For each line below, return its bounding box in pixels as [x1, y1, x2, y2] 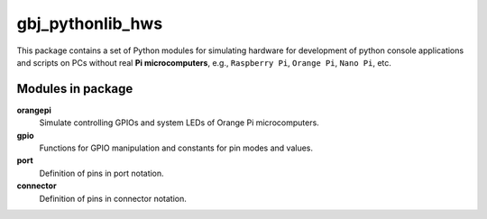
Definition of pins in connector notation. [39, 193, 187, 204]
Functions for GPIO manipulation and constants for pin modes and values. [39, 142, 314, 153]
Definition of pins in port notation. [39, 168, 164, 178]
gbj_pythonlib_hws [16, 14, 163, 33]
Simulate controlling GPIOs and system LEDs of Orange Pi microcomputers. [39, 117, 319, 128]
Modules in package [16, 81, 133, 96]
